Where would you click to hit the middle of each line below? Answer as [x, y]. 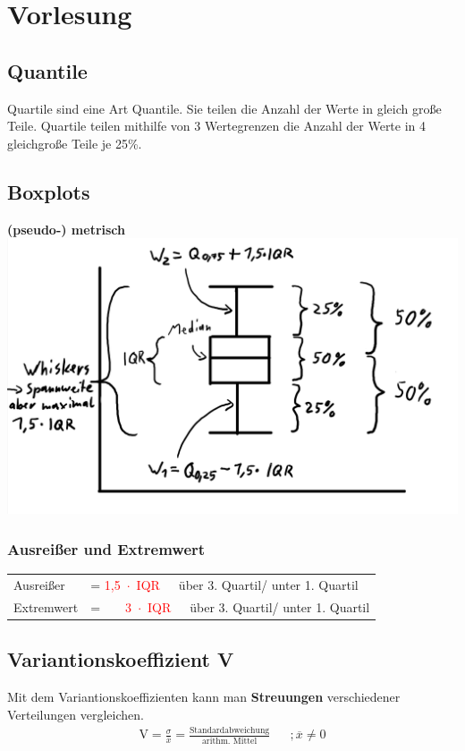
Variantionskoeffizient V [121, 659]
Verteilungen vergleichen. [76, 714]
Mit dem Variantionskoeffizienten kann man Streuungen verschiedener [204, 696]
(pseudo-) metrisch [67, 229]
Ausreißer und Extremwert [106, 548]
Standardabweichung [229, 731]
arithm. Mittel [229, 741]
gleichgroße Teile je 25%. [75, 143]
